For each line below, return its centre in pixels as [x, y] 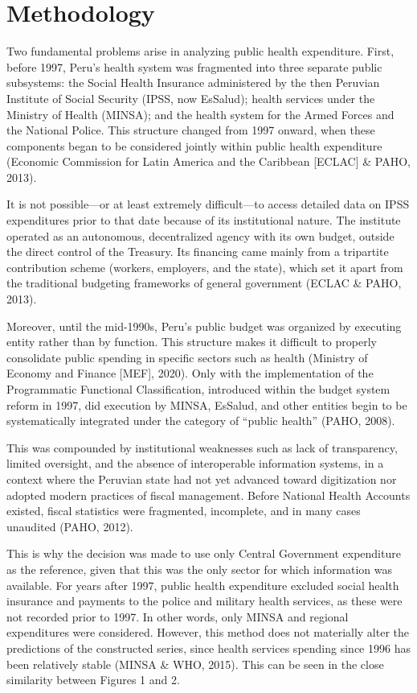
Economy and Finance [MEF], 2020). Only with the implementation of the [190, 373]
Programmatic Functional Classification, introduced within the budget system [198, 389]
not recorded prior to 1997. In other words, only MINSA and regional [178, 616]
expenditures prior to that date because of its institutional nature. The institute [204, 220]
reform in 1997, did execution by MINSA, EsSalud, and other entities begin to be [207, 404]
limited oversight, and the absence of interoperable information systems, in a [195, 463]
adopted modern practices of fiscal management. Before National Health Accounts [208, 495]
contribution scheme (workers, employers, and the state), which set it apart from [205, 267]
